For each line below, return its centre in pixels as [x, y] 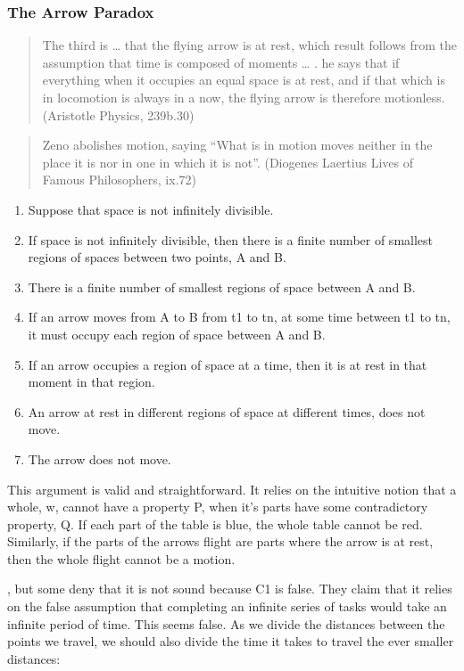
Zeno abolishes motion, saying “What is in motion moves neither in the [237, 145]
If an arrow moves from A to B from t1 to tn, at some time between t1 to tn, [239, 317]
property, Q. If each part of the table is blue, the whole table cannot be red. [215, 524]
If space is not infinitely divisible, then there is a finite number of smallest [231, 239]
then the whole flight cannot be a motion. [121, 558]
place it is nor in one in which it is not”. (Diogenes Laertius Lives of [228, 162]
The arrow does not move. [99, 458]
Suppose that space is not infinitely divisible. [151, 209]
